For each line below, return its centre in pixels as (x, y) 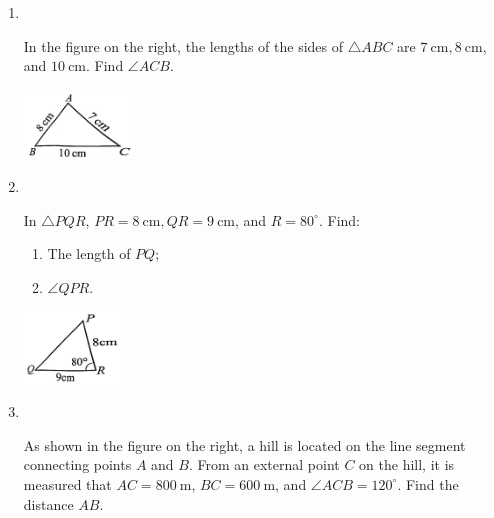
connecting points (77, 464)
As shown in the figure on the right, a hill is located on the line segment (244, 444)
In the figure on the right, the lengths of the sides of (183, 45)
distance (48, 503)
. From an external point (264, 464)
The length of (89, 253)
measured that (67, 483)
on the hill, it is (407, 464)
